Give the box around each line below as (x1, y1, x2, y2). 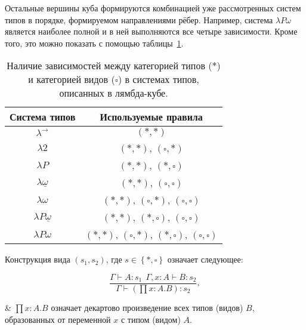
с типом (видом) (120, 313, 181, 325)
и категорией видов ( (28, 72, 115, 87)
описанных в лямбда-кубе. (59, 86, 168, 100)
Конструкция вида (5, 253, 70, 266)
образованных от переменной (5, 313, 111, 325)
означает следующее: (167, 253, 243, 266)
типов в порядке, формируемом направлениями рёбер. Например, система (5, 13, 273, 26)
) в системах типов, (118, 72, 199, 87)
